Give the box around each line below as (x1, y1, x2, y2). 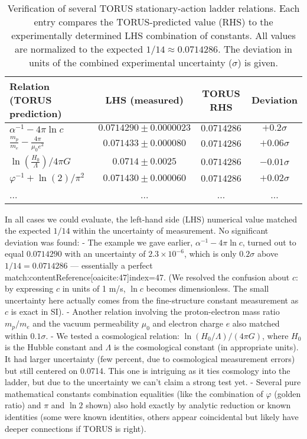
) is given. (237, 56, 278, 69)
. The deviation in (218, 42, 292, 56)
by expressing (5, 282, 54, 295)
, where (262, 329, 289, 341)
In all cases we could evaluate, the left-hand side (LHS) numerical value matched (5, 212, 298, 225)
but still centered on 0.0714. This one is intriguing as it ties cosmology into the (5, 364, 290, 376)
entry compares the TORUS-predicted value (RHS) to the (34, 15, 273, 28)
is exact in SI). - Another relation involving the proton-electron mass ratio (11, 305, 280, 318)
